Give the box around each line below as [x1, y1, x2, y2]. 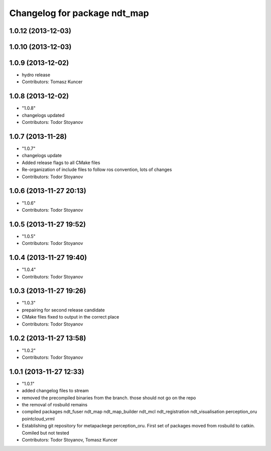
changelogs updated [22, 112, 65, 118]
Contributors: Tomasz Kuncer [22, 79, 83, 85]
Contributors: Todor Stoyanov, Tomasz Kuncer [22, 436, 118, 442]
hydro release [22, 72, 50, 78]
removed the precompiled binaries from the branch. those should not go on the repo [22, 394, 196, 401]
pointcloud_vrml [22, 415, 55, 421]
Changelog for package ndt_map [9, 8, 149, 19]
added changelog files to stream [22, 388, 89, 394]
